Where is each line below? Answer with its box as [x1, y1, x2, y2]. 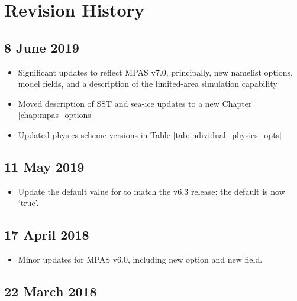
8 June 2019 [4, 38, 79, 56]
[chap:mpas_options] [18, 109, 93, 121]
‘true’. [18, 197, 39, 209]
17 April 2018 [4, 225, 89, 244]
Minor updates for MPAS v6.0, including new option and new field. [18, 253, 263, 266]
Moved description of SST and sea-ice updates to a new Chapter [18, 97, 252, 109]
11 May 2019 [4, 157, 85, 175]
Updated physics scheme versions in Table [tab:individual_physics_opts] [18, 128, 282, 140]
